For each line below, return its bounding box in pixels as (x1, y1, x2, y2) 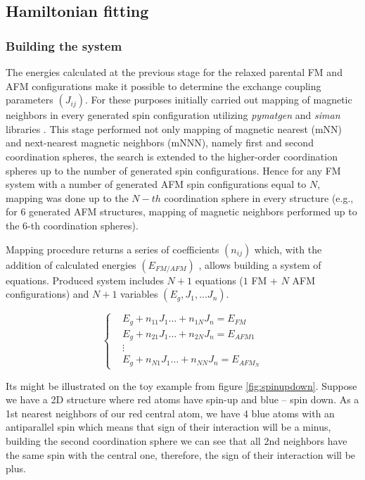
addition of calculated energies (6, 257, 136, 272)
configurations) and (6, 286, 89, 301)
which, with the (254, 241, 322, 256)
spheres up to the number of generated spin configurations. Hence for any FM (6, 163, 341, 177)
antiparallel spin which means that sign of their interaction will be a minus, (6, 419, 331, 434)
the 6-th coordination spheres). (6, 217, 139, 232)
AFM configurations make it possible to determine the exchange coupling (6, 78, 321, 93)
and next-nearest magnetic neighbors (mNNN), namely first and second (6, 135, 314, 150)
